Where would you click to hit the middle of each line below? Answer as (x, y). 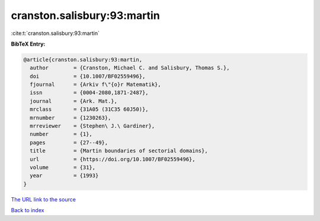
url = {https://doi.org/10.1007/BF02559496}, (113, 159)
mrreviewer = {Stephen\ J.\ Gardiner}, (92, 126)
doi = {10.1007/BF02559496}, (88, 76)
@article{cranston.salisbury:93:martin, (83, 60)
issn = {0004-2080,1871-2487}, (89, 93)
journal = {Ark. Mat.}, (74, 101)
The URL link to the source (44, 199)
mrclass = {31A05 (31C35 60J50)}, (89, 109)
